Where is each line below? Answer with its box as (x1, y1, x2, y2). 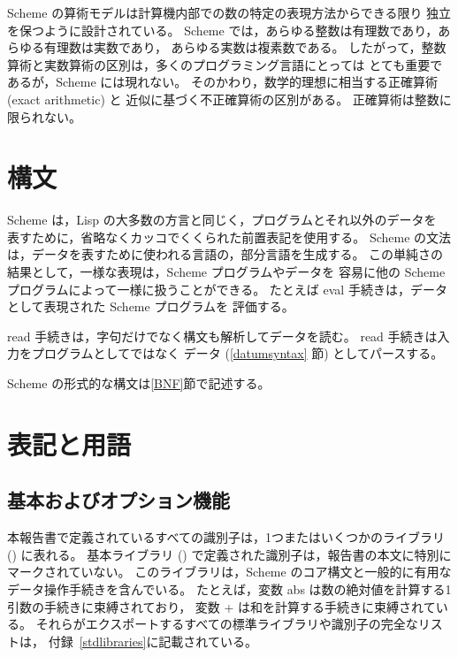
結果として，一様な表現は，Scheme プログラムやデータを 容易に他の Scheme (7, 263, 446, 281)
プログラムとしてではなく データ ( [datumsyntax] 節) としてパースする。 (31, 344, 444, 363)
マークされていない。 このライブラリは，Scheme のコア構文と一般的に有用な (7, 562, 452, 581)
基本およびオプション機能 (7, 486, 230, 514)
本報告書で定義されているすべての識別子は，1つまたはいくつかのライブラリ (7, 528, 446, 546)
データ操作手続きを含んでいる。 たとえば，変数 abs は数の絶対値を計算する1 (7, 579, 452, 598)
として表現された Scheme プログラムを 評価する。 (7, 297, 294, 316)
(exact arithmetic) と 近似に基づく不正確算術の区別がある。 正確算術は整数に (7, 89, 452, 108)
